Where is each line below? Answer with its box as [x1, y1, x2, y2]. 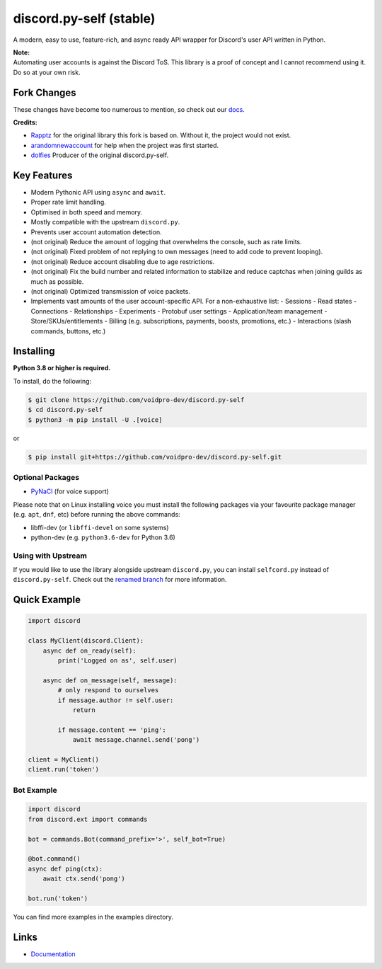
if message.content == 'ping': [57, 726, 166, 734]
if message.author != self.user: [57, 696, 174, 704]
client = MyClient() [28, 755, 99, 764]
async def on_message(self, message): [42, 676, 178, 684]
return [72, 706, 95, 714]
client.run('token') [28, 765, 99, 774]
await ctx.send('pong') [42, 875, 125, 883]
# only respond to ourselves [57, 687, 159, 694]
